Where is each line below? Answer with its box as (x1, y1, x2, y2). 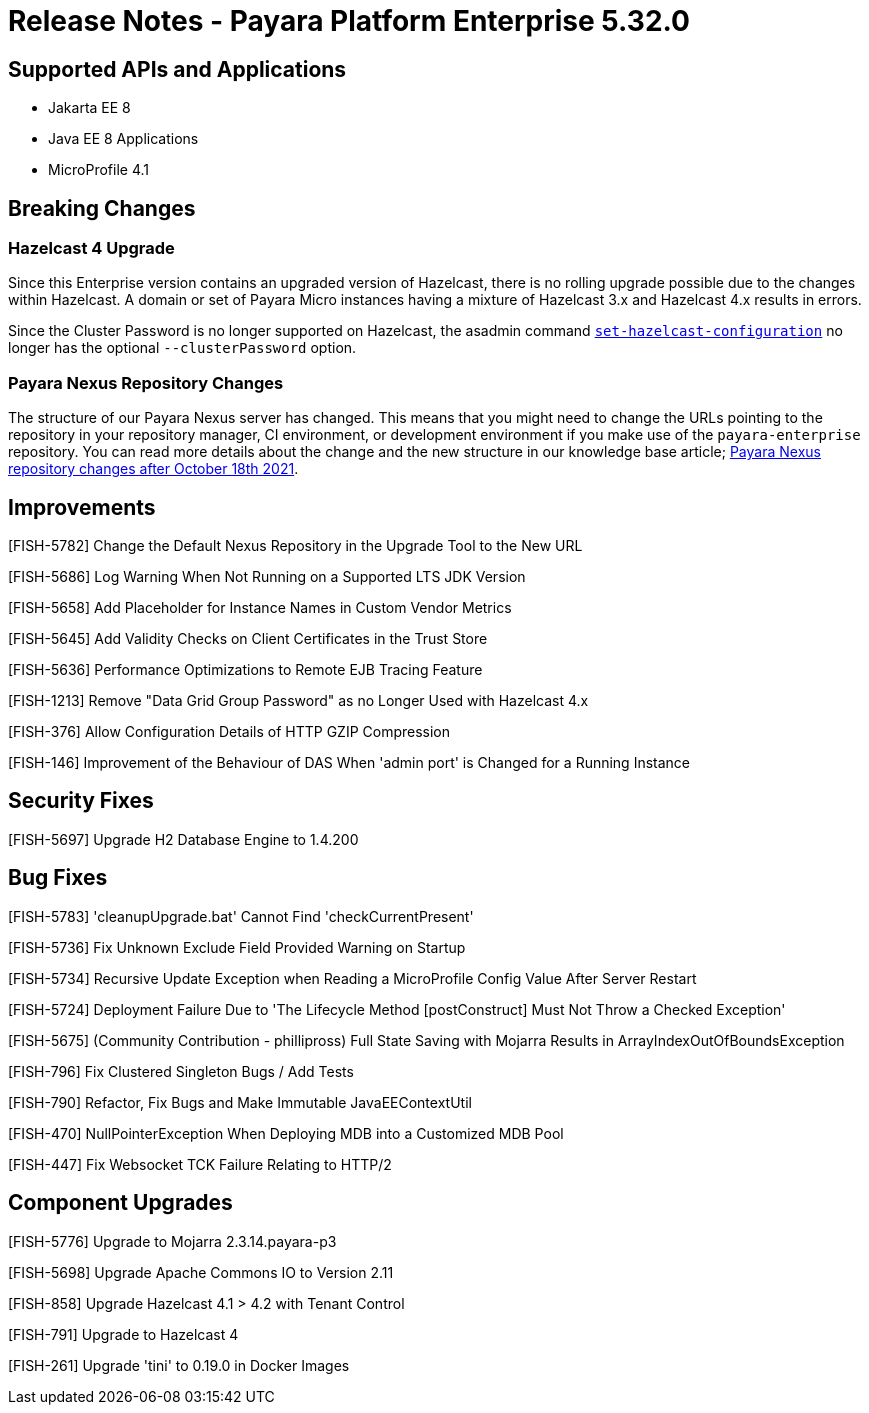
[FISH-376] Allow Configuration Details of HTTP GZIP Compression (8, 722, 451, 740)
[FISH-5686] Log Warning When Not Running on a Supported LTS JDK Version (8, 567, 526, 585)
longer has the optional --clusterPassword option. (8, 339, 357, 357)
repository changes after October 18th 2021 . (8, 460, 299, 478)
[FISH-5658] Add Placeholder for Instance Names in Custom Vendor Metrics (8, 598, 512, 616)
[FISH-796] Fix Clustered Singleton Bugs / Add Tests (8, 1062, 354, 1080)
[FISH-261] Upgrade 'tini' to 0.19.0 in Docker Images (8, 1356, 350, 1374)
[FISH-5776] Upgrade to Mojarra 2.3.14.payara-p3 (8, 1232, 337, 1250)
